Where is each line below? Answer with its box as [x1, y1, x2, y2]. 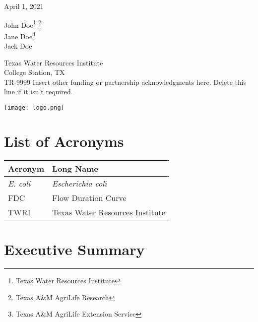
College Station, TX [4, 67, 65, 77]
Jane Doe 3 [4, 29, 36, 41]
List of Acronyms [4, 130, 124, 151]
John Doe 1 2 [4, 18, 42, 30]
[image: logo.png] [4, 104, 64, 112]
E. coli [8, 177, 31, 189]
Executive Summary [4, 239, 145, 259]
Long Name [52, 162, 99, 174]
